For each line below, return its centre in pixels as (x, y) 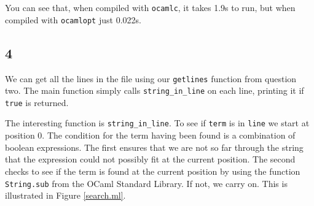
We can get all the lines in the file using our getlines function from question (151, 78)
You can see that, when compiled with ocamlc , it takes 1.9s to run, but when (150, 7)
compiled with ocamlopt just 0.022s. (73, 19)
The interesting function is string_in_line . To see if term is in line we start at (157, 123)
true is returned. (37, 102)
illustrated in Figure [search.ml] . (65, 195)
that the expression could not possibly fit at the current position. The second (150, 159)
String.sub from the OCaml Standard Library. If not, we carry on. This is (146, 183)
